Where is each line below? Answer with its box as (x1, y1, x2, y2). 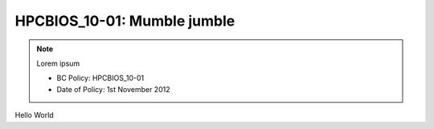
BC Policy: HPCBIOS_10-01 (56, 73, 145, 83)
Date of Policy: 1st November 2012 (56, 84, 170, 94)
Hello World (14, 111, 54, 120)
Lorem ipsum (36, 58, 80, 68)
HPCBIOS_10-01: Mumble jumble (14, 12, 235, 30)
